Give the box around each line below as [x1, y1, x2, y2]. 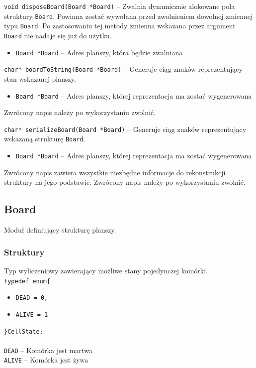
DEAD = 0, [15, 294, 48, 302]
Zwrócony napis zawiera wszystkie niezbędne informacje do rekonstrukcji [4, 167, 226, 177]
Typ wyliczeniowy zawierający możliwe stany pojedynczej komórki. [4, 265, 208, 275]
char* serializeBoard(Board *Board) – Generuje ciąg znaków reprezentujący [4, 123, 247, 134]
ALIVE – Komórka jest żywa [4, 355, 88, 365]
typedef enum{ [4, 277, 51, 285]
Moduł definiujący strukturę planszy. [4, 225, 116, 235]
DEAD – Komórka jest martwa [4, 345, 92, 355]
